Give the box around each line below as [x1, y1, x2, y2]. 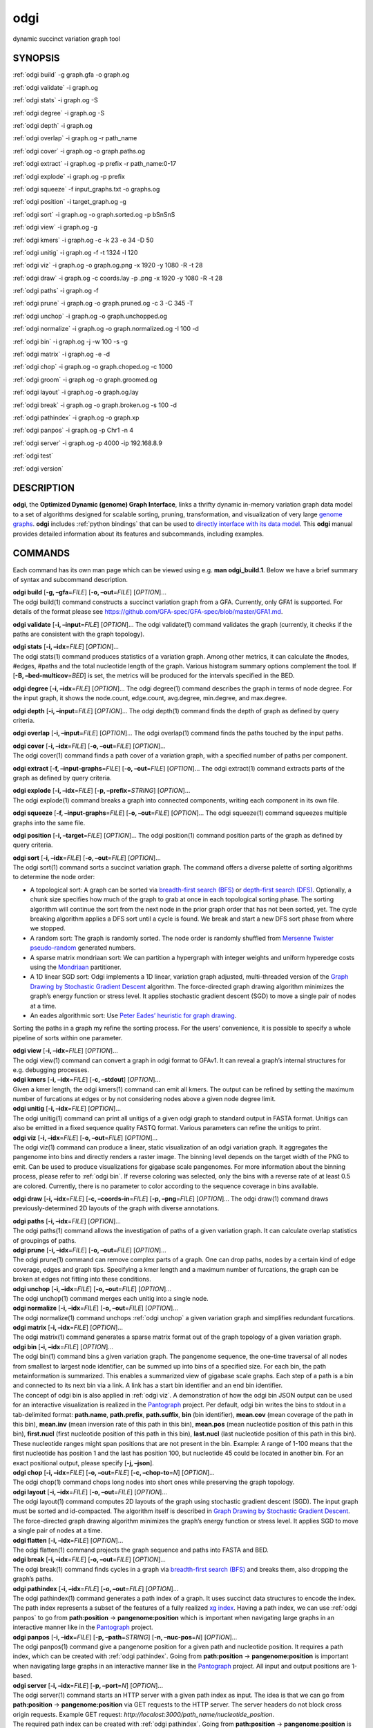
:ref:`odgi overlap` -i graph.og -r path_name [12, 134, 137, 142]
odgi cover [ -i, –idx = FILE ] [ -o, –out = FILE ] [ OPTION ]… [12, 742, 166, 750]
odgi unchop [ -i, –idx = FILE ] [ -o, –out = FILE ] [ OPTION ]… [12, 1284, 172, 1293]
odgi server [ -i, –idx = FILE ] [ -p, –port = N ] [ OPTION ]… [12, 1681, 164, 1689]
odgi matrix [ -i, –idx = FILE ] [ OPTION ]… [12, 1324, 124, 1332]
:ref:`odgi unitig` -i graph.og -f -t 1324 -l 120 [12, 248, 138, 256]
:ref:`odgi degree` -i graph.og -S [12, 109, 105, 117]
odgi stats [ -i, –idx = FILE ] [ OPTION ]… [12, 643, 119, 651]
